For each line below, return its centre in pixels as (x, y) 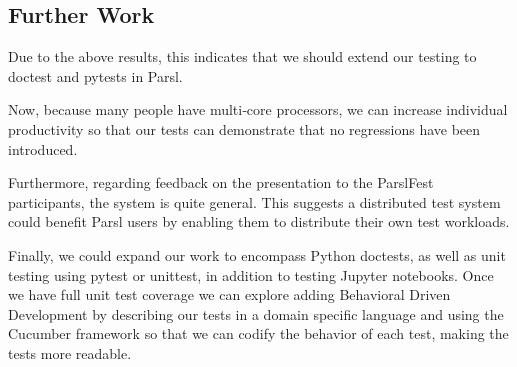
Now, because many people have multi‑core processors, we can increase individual (258, 109)
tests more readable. (70, 352)
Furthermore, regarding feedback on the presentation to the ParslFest (221, 182)
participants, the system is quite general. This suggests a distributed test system (254, 201)
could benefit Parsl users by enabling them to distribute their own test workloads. (259, 221)
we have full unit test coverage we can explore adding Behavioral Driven (229, 294)
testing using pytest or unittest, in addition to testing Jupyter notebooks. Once (251, 274)
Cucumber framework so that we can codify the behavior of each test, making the (258, 333)
